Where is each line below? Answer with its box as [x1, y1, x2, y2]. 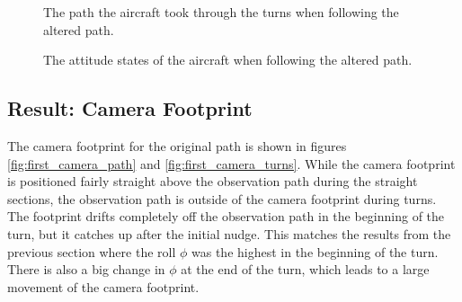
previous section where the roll [7, 242, 176, 261]
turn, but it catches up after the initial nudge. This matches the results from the [7, 224, 451, 243]
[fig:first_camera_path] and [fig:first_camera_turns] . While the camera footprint [7, 154, 456, 173]
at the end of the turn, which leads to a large [181, 260, 430, 279]
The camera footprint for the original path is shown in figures [7, 136, 347, 155]
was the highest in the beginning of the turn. [191, 242, 439, 261]
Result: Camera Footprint [7, 94, 253, 122]
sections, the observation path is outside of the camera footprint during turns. [7, 189, 437, 208]
